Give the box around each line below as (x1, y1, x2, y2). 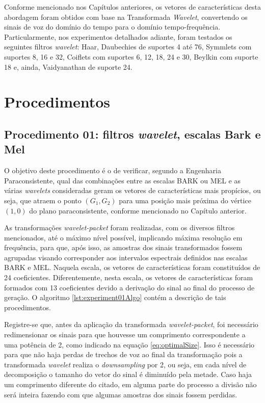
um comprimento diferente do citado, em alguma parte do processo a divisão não (4, 379, 257, 389)
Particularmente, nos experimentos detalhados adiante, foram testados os (4, 31, 232, 42)
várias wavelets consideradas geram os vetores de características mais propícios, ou (4, 185, 261, 196)
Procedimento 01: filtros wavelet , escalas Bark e (4, 126, 261, 142)
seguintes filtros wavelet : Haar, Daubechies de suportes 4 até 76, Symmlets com (4, 41, 252, 52)
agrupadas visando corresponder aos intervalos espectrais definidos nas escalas (4, 252, 248, 262)
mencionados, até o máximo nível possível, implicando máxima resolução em (4, 232, 243, 243)
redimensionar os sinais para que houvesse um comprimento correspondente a (4, 329, 246, 340)
